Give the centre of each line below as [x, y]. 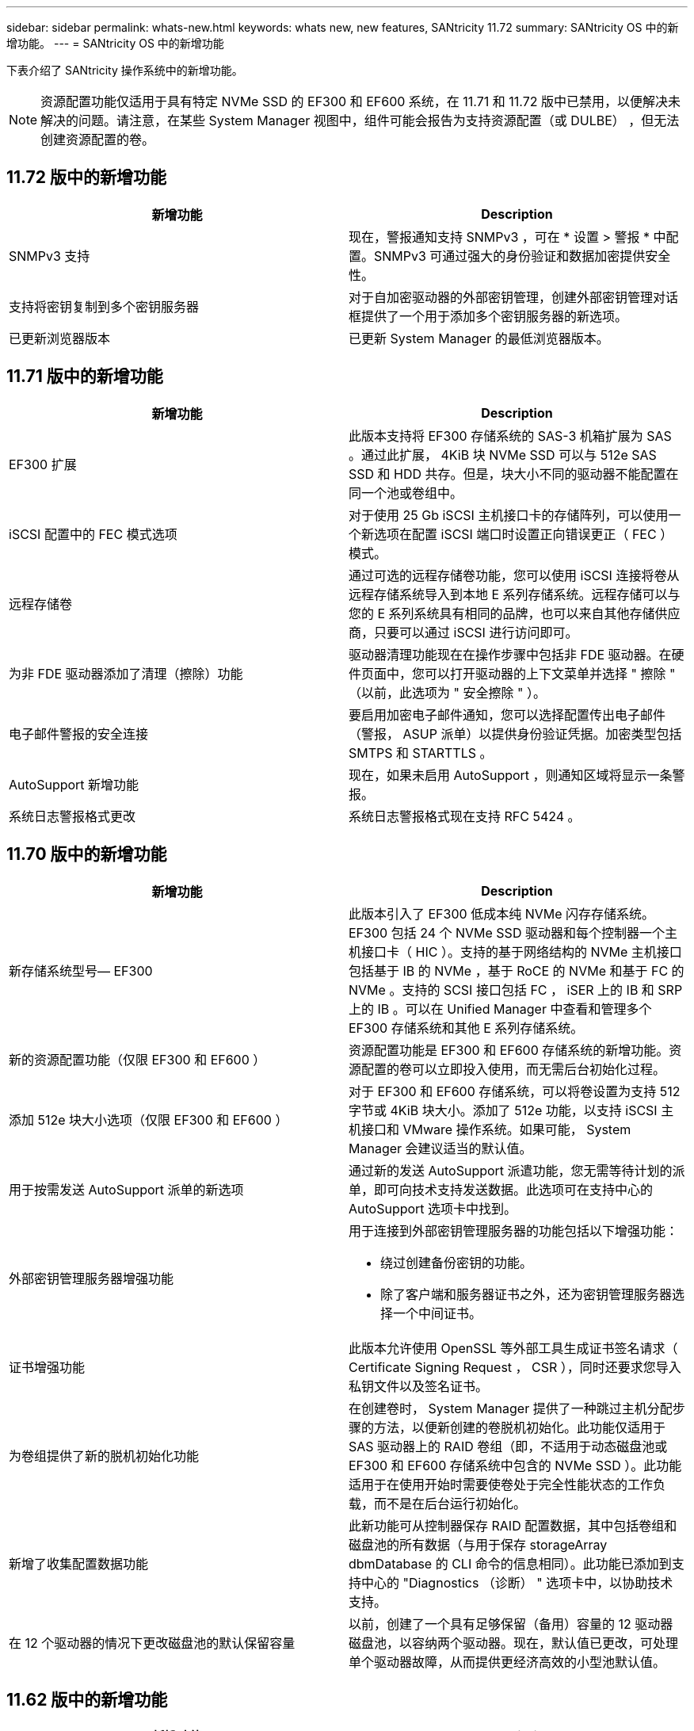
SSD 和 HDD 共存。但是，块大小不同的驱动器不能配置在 [514, 474]
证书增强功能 [47, 1367]
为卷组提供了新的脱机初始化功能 [104, 1456]
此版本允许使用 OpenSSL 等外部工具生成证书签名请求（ [513, 1348]
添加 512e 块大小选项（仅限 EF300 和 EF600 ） [149, 1120]
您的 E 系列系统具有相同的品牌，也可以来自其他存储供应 [515, 613]
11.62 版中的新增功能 [87, 1699]
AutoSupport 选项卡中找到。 [433, 1208]
